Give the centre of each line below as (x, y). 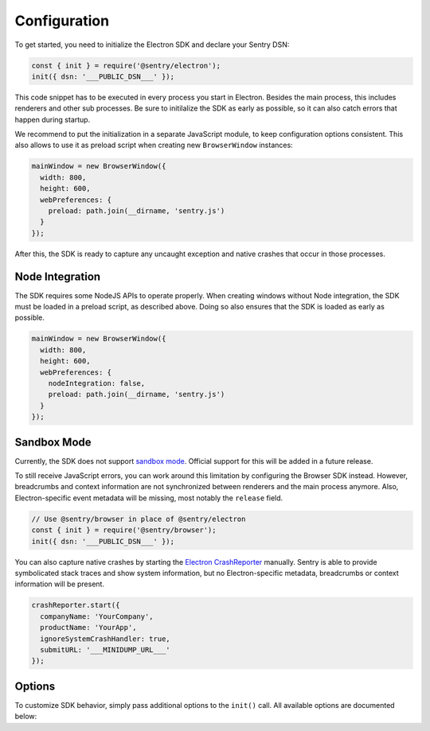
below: (26, 717)
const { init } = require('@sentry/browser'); (124, 530)
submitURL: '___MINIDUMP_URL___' (105, 649)
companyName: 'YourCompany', (97, 616)
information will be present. (60, 584)
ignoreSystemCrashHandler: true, (105, 639)
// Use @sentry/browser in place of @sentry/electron (139, 519)
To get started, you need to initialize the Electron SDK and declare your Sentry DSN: (152, 45)
